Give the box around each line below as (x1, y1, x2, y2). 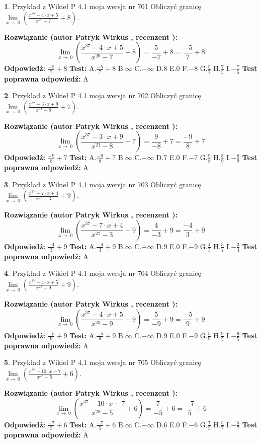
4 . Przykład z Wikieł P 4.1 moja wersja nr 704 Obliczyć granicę (4, 268, 201, 278)
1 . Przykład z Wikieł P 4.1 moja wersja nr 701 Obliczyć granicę (4, 1, 201, 11)
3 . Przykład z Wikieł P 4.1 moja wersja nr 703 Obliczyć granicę (4, 179, 201, 189)
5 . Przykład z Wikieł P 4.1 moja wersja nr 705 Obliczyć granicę (4, 357, 201, 367)
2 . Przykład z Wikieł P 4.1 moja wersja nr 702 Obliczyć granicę (4, 90, 201, 101)
